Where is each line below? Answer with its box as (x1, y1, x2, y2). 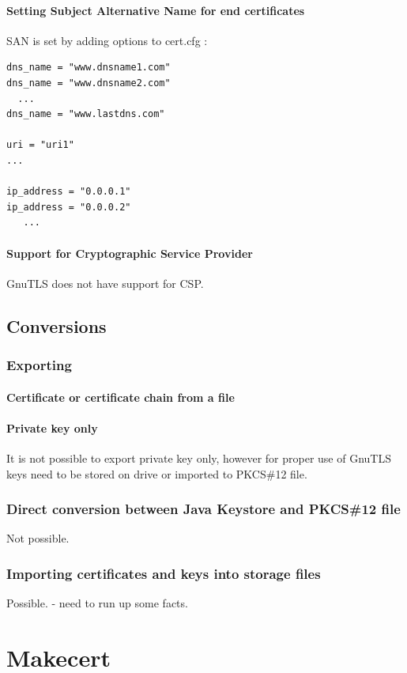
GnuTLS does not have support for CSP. (6, 274, 204, 291)
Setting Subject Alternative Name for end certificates (6, 2, 305, 18)
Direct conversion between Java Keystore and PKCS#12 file (6, 499, 401, 519)
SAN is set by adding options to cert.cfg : (6, 32, 208, 48)
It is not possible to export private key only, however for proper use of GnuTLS (6, 449, 391, 466)
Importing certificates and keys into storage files (6, 563, 321, 583)
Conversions (6, 313, 107, 338)
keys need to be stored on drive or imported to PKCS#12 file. (6, 465, 307, 482)
